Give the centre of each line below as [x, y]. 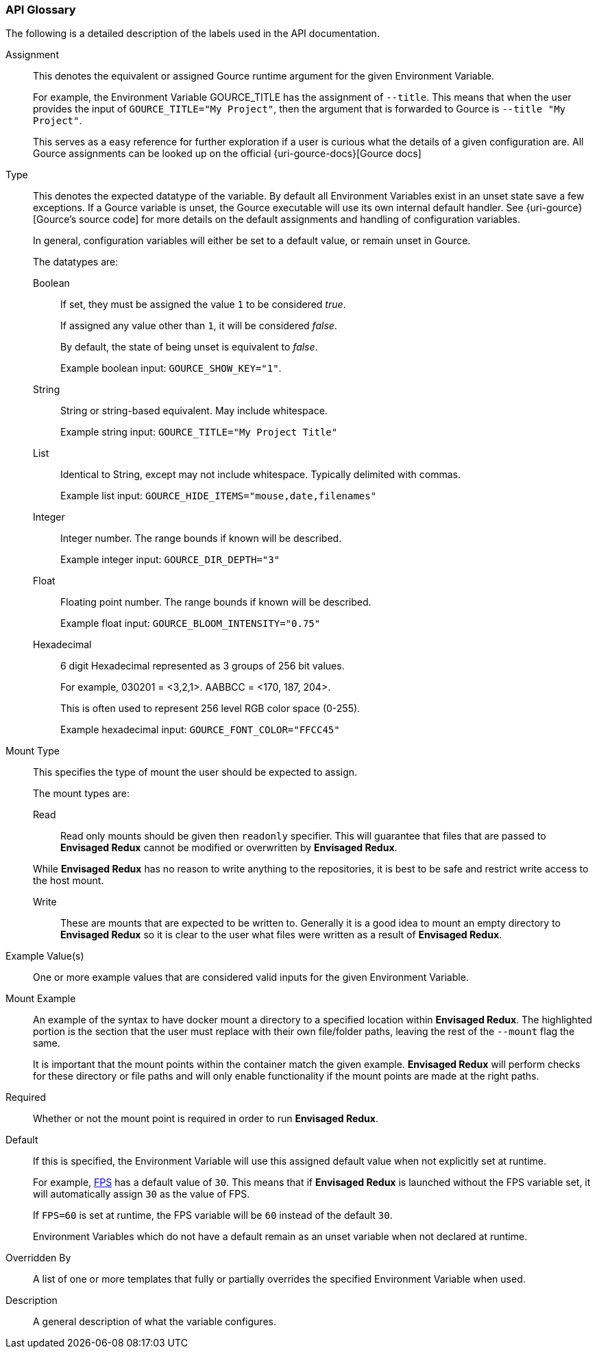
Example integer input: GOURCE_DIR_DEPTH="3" [170, 560]
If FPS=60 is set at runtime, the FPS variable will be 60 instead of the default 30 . [213, 1215]
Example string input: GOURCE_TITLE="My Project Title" [199, 432]
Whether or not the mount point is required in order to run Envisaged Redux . [206, 1119]
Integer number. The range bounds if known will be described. [201, 538]
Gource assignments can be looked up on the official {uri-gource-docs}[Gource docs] [227, 154]
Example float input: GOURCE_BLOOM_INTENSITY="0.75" [191, 623]
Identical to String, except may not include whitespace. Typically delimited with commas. [260, 475]
